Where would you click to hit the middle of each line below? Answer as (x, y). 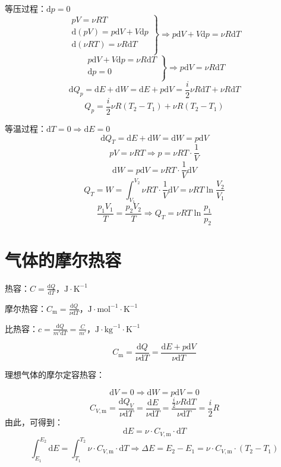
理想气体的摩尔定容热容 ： (55, 374)
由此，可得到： (34, 422)
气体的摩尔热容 (63, 259)
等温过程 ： (26, 128)
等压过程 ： (26, 8)
